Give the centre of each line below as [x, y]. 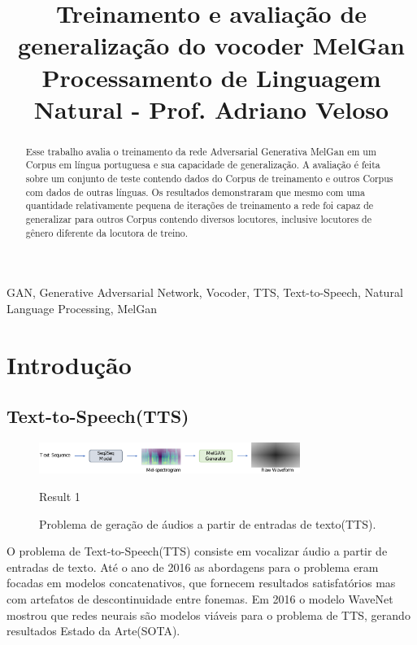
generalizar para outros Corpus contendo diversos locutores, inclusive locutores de [198, 219]
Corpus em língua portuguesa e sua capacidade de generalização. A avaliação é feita [203, 165]
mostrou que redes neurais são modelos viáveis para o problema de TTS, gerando [208, 614]
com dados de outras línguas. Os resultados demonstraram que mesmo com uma [195, 192]
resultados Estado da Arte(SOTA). [93, 631]
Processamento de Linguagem [211, 77]
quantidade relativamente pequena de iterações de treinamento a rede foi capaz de [200, 205]
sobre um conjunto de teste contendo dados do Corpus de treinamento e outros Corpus [209, 179]
